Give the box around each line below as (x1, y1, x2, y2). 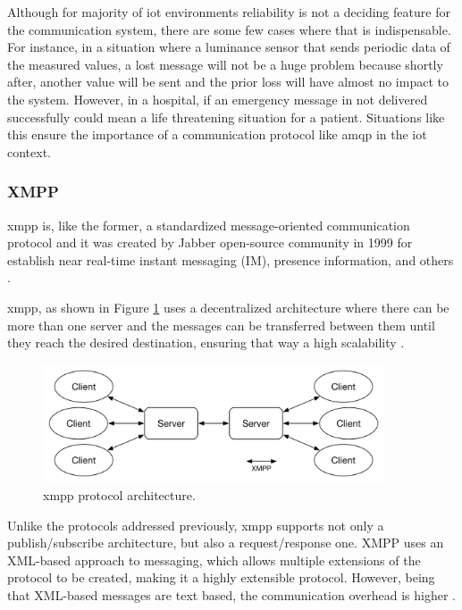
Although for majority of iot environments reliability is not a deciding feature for (7, 3, 450, 21)
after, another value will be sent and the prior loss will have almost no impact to (7, 72, 449, 91)
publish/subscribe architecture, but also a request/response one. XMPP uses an (7, 533, 444, 552)
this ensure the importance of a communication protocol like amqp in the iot (7, 125, 427, 144)
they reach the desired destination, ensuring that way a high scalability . (7, 333, 405, 352)
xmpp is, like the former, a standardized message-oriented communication (7, 215, 410, 234)
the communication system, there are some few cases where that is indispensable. (7, 20, 451, 38)
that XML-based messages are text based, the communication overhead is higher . (7, 585, 457, 604)
